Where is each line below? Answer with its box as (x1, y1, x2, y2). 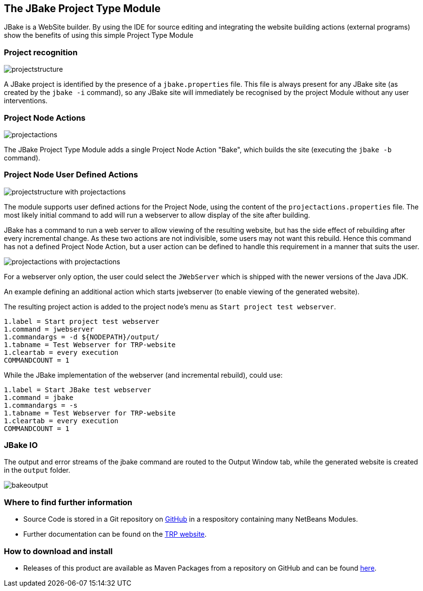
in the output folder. (4, 466, 70, 475)
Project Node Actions (4, 112, 86, 123)
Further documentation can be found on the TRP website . (23, 530, 207, 539)
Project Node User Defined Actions (4, 170, 138, 180)
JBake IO (4, 440, 38, 450)
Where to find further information (4, 497, 132, 507)
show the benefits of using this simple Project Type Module (4, 31, 194, 40)
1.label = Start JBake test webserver (4, 385, 151, 394)
